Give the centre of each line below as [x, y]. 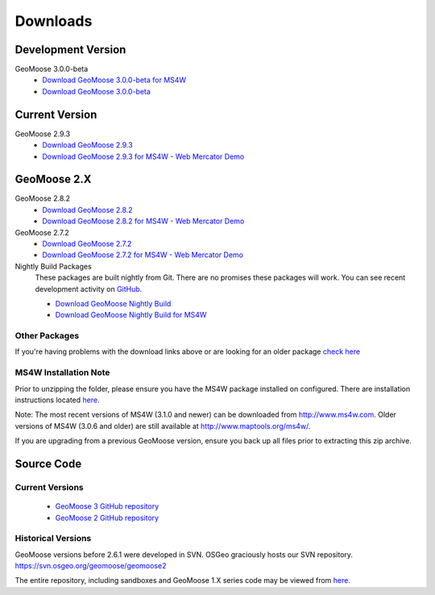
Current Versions [49, 487]
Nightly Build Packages [53, 266]
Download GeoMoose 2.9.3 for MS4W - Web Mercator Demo [143, 156]
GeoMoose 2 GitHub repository [107, 518]
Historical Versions [53, 539]
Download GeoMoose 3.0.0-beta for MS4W [114, 80]
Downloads [54, 21]
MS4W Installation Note [62, 372]
